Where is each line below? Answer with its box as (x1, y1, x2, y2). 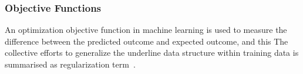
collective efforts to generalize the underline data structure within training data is (5, 46, 299, 59)
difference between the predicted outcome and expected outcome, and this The (5, 35, 288, 47)
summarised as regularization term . (5, 58, 136, 70)
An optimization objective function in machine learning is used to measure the (5, 23, 287, 36)
